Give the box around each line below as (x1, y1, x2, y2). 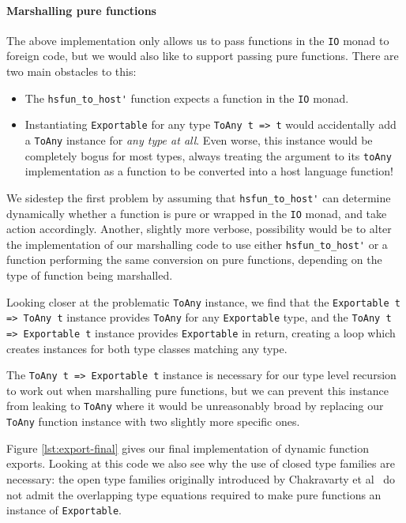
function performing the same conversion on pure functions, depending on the (6, 251, 382, 268)
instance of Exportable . (6, 502, 122, 518)
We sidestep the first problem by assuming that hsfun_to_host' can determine (6, 189, 391, 205)
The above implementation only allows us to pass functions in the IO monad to (6, 32, 389, 48)
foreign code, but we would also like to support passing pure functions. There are (6, 47, 399, 64)
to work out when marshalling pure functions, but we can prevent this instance (6, 382, 389, 398)
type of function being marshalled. (6, 267, 173, 284)
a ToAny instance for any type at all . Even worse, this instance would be (24, 131, 373, 148)
